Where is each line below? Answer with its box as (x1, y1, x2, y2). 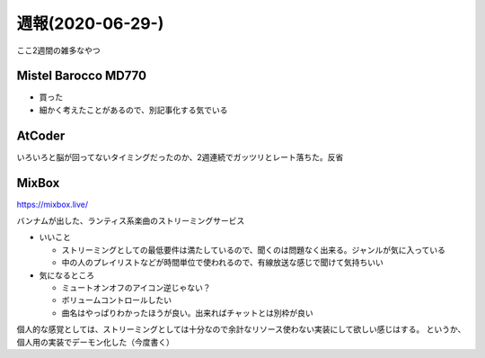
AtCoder (16, 128, 66, 143)
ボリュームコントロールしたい (61, 295, 172, 306)
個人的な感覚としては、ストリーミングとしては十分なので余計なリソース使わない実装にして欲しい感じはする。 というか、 (16, 324, 466, 335)
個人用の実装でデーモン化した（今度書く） (16, 336, 174, 347)
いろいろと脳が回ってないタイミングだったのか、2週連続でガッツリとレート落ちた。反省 (16, 151, 344, 162)
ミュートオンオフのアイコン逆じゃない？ (61, 282, 211, 292)
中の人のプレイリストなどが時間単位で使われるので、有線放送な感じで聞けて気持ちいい (61, 257, 384, 268)
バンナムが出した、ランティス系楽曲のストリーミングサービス (16, 216, 245, 227)
